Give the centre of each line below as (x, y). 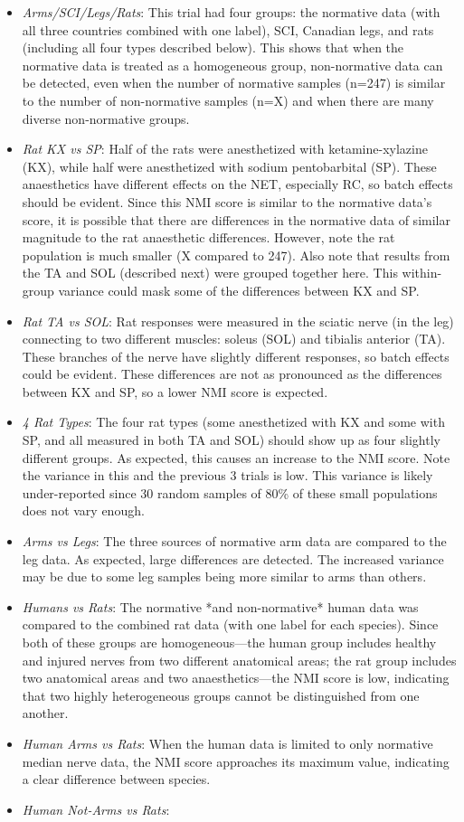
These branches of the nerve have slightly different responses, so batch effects (236, 356)
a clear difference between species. (116, 779)
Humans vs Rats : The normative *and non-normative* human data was (220, 606)
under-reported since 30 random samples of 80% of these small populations (230, 492)
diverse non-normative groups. (106, 118)
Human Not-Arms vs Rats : (96, 809)
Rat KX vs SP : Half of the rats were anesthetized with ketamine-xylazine (225, 149)
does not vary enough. (83, 510)
